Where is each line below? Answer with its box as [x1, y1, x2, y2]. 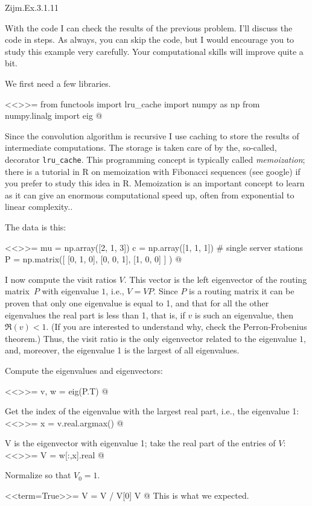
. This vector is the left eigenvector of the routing [124, 273, 307, 285]
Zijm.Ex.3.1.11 [5, 1, 59, 13]
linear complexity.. [5, 200, 73, 213]
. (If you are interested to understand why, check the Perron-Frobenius [46, 320, 307, 333]
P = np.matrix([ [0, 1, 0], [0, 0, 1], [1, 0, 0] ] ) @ [5, 253, 182, 265]
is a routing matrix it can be [189, 285, 294, 297]
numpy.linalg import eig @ [5, 109, 103, 122]
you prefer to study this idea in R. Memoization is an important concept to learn [5, 177, 305, 189]
